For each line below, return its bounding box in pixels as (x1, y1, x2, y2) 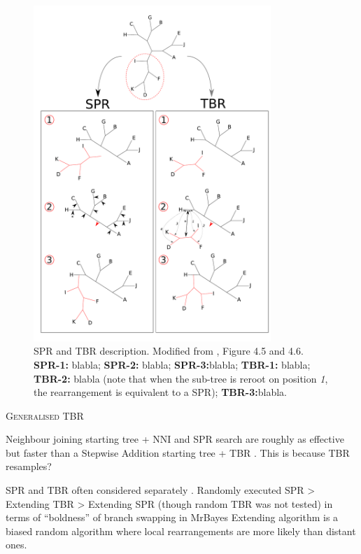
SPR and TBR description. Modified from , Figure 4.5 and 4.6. (34, 343, 304, 358)
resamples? (6, 459, 52, 474)
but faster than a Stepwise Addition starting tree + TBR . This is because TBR (6, 445, 350, 460)
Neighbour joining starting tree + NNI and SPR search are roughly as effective (6, 432, 344, 446)
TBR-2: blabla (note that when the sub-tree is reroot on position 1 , (34, 371, 328, 385)
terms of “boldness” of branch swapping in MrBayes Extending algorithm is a (6, 510, 339, 525)
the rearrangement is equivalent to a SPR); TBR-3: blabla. (34, 385, 288, 399)
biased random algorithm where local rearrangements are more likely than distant (6, 523, 356, 538)
